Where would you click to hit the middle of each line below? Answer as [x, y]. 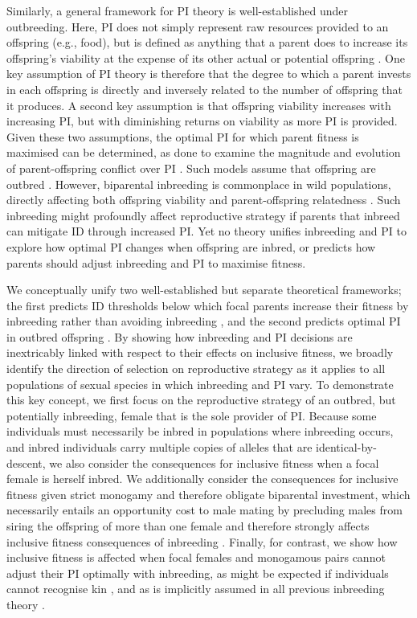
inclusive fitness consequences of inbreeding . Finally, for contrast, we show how [202, 541]
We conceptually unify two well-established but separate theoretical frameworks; [204, 290]
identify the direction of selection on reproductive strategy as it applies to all [196, 368]
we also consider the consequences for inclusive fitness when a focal [214, 462]
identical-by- [346, 447]
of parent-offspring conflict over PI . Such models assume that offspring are [191, 168]
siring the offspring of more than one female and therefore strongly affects [188, 526]
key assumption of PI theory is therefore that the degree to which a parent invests [209, 74]
